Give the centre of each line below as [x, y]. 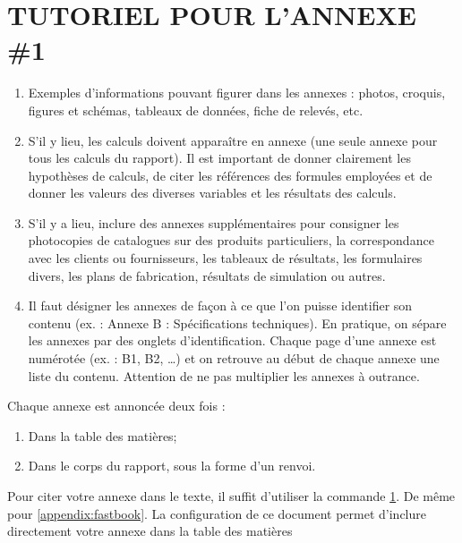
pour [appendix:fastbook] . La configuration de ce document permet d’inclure [217, 513]
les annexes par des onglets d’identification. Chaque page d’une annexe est [232, 340]
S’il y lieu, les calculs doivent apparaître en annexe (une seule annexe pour [233, 140]
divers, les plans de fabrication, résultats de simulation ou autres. [207, 275]
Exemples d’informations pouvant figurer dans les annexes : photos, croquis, [237, 93]
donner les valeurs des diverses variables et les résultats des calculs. [212, 193]
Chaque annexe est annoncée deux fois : [116, 406]
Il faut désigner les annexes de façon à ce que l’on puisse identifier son [220, 305]
